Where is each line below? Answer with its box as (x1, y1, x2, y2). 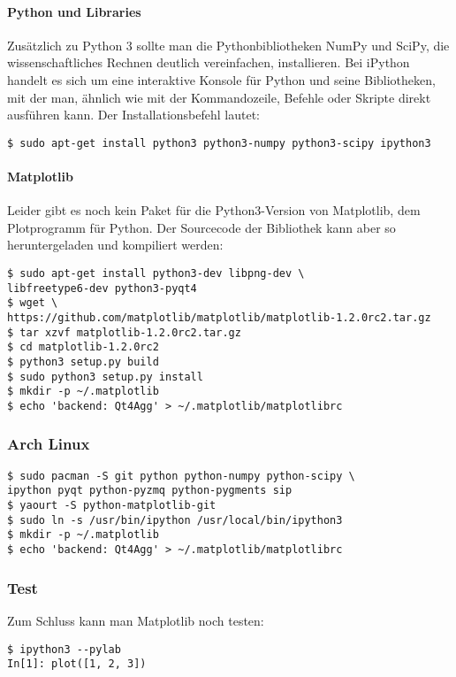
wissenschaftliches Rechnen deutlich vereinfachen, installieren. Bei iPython (7, 53, 410, 72)
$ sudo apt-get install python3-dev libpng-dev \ (7, 267, 305, 280)
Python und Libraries (7, 2, 141, 20)
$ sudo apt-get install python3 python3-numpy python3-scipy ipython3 (7, 136, 431, 150)
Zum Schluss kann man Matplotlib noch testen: (7, 611, 264, 629)
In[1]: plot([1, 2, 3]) (7, 658, 147, 671)
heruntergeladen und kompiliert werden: (7, 235, 224, 254)
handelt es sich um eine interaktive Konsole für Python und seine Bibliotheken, (7, 70, 436, 88)
